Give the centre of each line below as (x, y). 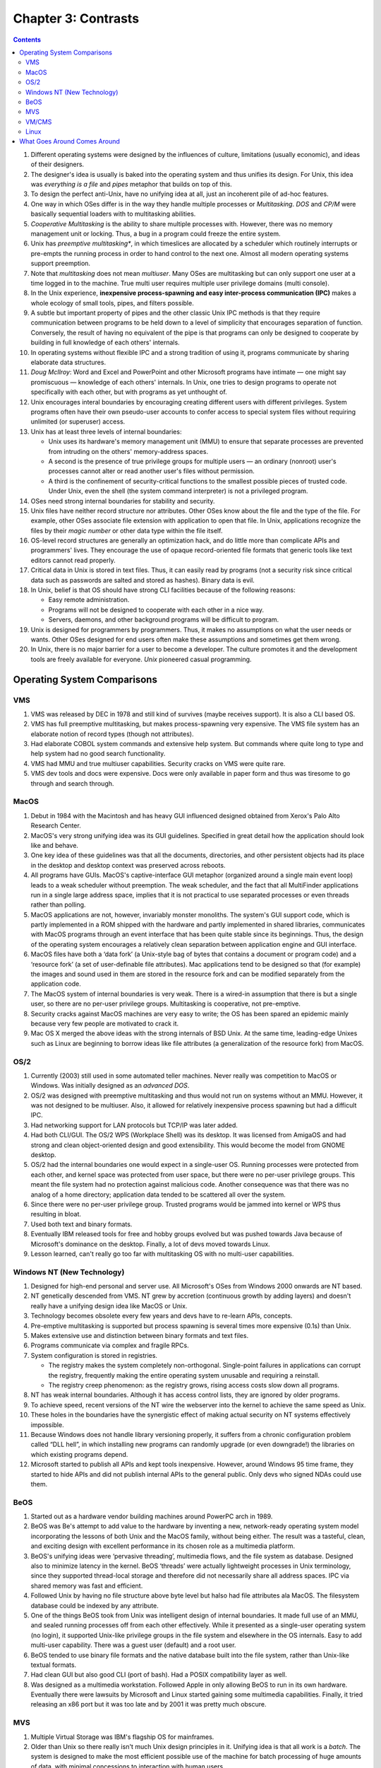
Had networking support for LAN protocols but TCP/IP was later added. (134, 1125)
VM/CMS (39, 122)
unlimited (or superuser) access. (78, 421)
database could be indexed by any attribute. (95, 1605)
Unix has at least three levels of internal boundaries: (106, 431)
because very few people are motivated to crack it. (105, 1023)
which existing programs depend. (79, 1454)
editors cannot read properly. (73, 560)
